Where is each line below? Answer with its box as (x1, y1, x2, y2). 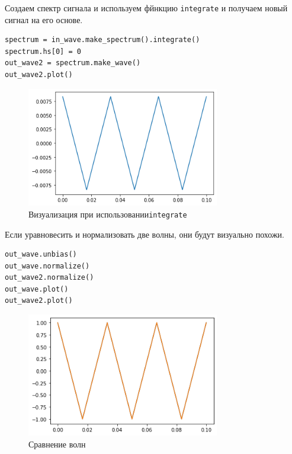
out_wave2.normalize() (5, 273, 94, 282)
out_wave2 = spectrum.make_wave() (5, 59, 141, 68)
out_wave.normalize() (5, 261, 90, 270)
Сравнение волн (28, 437, 86, 450)
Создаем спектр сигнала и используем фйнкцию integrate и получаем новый (5, 2, 288, 14)
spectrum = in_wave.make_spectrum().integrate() (5, 36, 200, 44)
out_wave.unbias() (5, 250, 77, 259)
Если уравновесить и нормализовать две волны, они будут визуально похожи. (5, 228, 284, 240)
